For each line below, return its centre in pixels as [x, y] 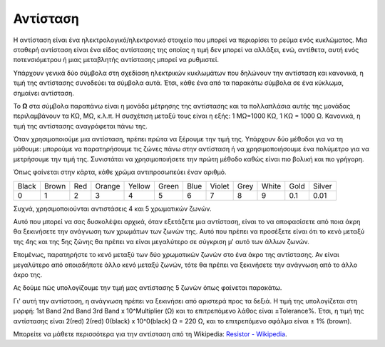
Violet [220, 186]
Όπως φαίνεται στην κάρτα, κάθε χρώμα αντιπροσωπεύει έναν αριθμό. [120, 172]
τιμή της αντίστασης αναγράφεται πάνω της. [80, 126]
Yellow [139, 186]
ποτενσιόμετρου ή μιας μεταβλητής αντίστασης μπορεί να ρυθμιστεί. [116, 60]
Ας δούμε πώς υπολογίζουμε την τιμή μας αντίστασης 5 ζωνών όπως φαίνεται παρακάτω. [148, 288]
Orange [108, 186]
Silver [322, 186]
